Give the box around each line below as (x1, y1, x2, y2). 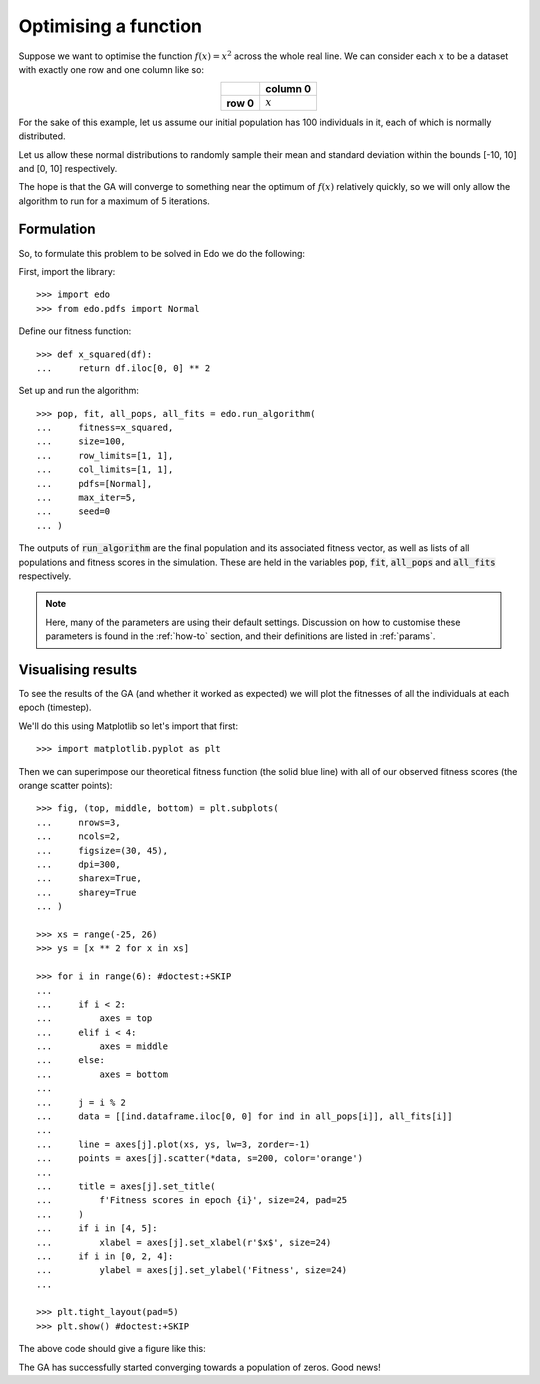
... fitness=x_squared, (36, 422, 174, 434)
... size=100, (36, 436, 127, 447)
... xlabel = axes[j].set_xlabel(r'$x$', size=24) (36, 1236, 332, 1248)
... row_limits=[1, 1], (36, 450, 174, 461)
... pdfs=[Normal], (36, 478, 153, 489)
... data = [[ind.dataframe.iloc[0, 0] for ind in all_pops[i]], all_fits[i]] (36, 1111, 453, 1122)
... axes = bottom (36, 1068, 169, 1080)
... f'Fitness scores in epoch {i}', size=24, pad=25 (36, 1195, 348, 1206)
